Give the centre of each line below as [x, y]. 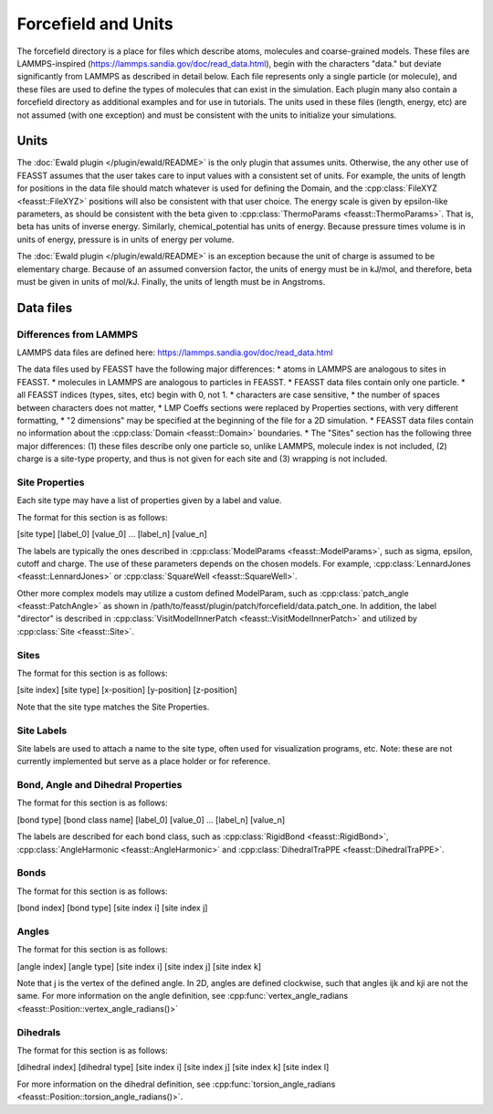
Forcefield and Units [95, 24]
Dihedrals [39, 1032]
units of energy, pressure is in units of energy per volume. [126, 239]
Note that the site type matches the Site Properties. [113, 707]
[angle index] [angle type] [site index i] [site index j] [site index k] [139, 966]
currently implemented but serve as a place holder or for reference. [144, 762]
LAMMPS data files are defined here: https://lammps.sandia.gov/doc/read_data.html [175, 352]
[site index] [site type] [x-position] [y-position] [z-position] [127, 690]
